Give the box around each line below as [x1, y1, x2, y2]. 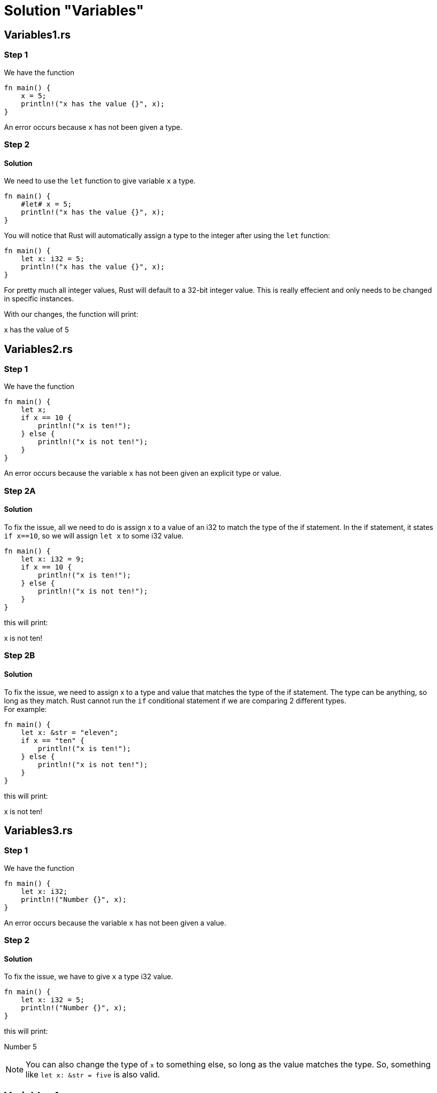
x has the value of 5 [4, 325, 69, 334]
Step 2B [4, 650, 35, 661]
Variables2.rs [4, 342, 73, 355]
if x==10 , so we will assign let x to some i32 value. [4, 531, 184, 540]
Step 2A [4, 485, 36, 496]
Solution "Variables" [4, 2, 144, 19]
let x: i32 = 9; [21, 555, 85, 563]
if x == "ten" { [21, 736, 85, 745]
